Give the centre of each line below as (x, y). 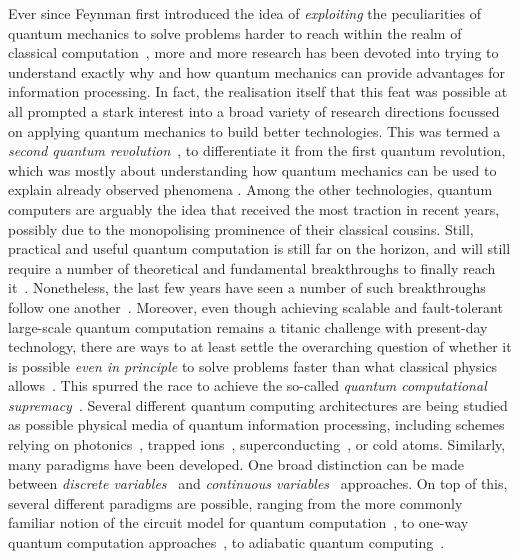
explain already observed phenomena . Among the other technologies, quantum (250, 189)
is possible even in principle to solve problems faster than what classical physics (253, 365)
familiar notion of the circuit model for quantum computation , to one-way (238, 522)
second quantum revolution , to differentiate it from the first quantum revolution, (257, 150)
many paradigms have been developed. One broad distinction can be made (236, 463)
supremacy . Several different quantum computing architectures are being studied (258, 404)
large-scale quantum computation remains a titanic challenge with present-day (248, 326)
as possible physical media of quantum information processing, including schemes (256, 424)
